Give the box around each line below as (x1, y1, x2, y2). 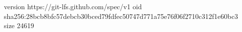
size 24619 (4, 20, 34, 31)
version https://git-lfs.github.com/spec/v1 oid (4, 1, 142, 11)
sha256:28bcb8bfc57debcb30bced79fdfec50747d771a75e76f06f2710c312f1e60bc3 (4, 11, 238, 21)
